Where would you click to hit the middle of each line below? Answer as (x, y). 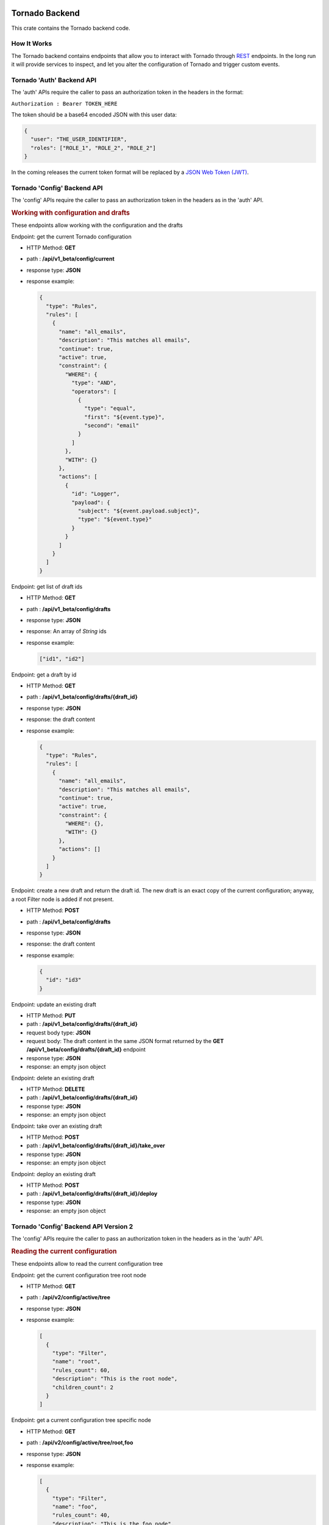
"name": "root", (76, 1362)
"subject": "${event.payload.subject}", (139, 511)
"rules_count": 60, (81, 1370)
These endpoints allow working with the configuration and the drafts (97, 225)
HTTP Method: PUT (51, 1015)
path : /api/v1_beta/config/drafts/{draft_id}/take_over (96, 1146)
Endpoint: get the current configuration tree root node (79, 1275)
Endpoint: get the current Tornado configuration (72, 236)
